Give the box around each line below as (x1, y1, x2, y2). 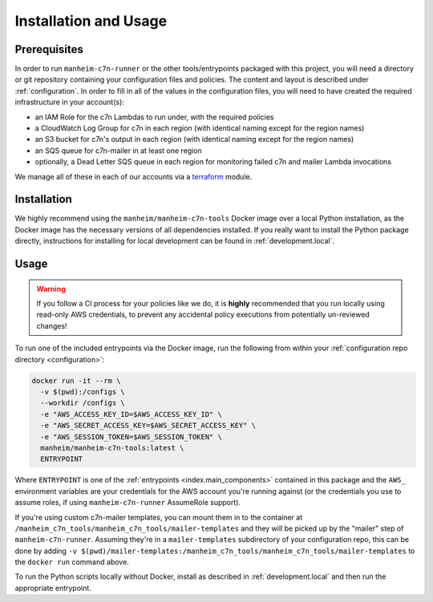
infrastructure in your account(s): (14, 97, 124, 107)
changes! (36, 321, 67, 330)
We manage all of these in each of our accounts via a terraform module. (14, 172, 253, 181)
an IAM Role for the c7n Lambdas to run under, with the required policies (34, 112, 274, 122)
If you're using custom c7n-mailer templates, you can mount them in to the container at (14, 512, 303, 522)
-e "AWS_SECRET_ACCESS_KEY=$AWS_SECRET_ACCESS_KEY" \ (40, 421, 257, 430)
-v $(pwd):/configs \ (40, 387, 126, 396)
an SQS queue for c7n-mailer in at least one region (34, 145, 202, 156)
